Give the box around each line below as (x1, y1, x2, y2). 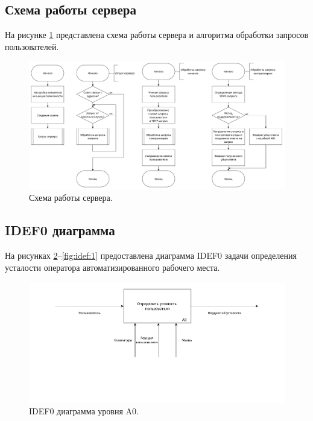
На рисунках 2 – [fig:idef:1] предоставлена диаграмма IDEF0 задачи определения (5, 249, 297, 262)
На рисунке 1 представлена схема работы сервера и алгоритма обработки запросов (5, 28, 309, 41)
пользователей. (5, 40, 59, 52)
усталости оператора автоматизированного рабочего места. (5, 261, 220, 273)
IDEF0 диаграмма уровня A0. (29, 405, 139, 417)
